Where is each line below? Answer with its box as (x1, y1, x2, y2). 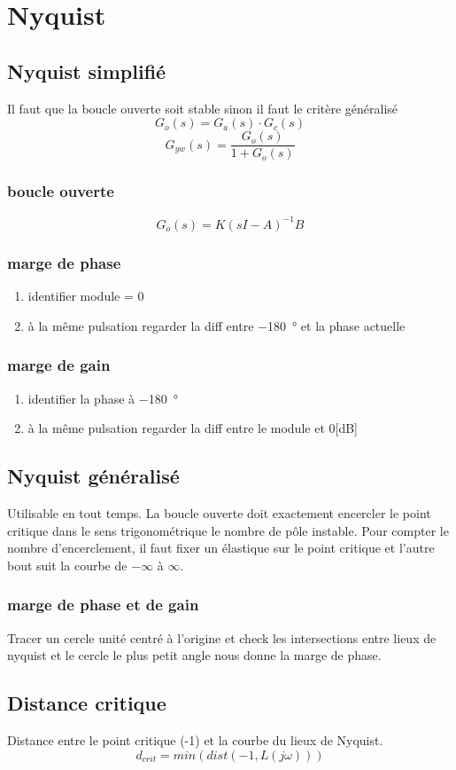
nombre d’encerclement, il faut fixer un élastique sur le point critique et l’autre (7, 538, 435, 557)
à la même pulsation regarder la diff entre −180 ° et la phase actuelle (27, 316, 406, 334)
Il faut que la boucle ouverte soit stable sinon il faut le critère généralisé (7, 98, 398, 117)
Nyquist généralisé (7, 462, 180, 490)
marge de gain (7, 354, 111, 376)
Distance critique (7, 689, 166, 717)
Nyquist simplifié (7, 57, 166, 84)
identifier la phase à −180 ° (27, 389, 178, 407)
